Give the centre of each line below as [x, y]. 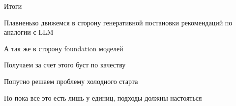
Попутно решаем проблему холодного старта [71, 81]
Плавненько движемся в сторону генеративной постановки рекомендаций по [118, 22]
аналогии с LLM [29, 32]
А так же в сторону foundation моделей [64, 48]
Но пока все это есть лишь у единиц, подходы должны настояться [103, 97]
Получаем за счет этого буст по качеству [65, 65]
